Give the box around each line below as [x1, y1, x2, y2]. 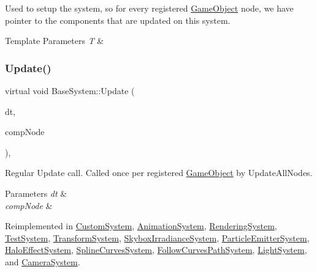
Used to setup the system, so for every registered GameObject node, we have [5, 2, 294, 14]
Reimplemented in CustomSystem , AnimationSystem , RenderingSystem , [5, 219, 277, 232]
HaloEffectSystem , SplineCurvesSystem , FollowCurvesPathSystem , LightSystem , [5, 243, 307, 256]
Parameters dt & [5, 186, 67, 199]
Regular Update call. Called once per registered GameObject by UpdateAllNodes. [5, 166, 313, 179]
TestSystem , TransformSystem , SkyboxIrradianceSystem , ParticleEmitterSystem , [5, 231, 310, 244]
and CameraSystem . [5, 255, 80, 268]
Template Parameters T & [5, 34, 104, 47]
